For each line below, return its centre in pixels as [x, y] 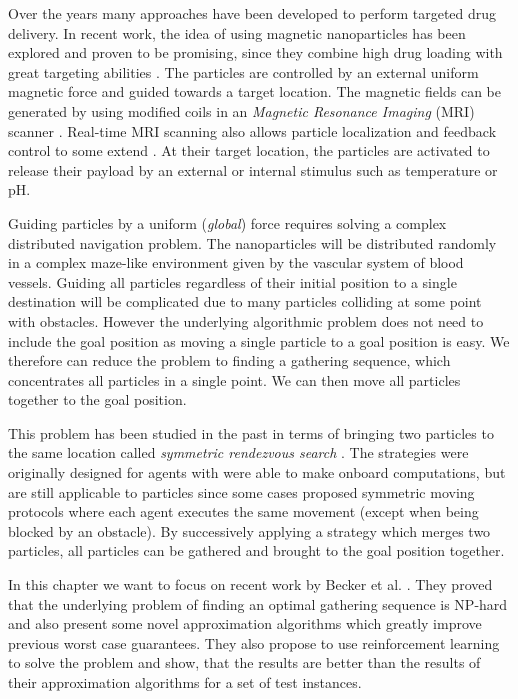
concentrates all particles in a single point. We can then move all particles [234, 379]
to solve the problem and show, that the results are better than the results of [244, 662]
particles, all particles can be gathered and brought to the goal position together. [256, 550]
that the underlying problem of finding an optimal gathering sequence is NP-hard [258, 603]
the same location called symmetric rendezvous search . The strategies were [238, 452]
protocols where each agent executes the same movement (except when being [243, 511]
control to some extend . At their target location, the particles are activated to [249, 150]
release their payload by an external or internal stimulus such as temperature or [253, 169]
